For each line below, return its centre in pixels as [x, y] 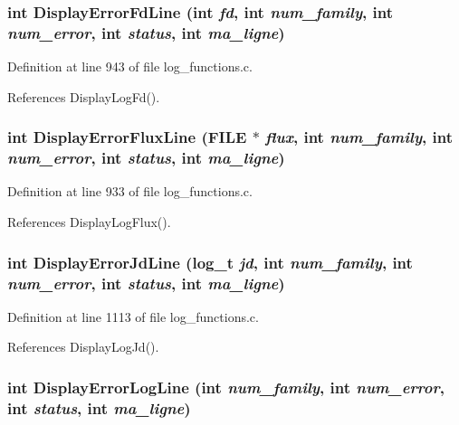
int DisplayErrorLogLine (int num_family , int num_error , [226, 387]
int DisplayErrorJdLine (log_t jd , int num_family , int [210, 262]
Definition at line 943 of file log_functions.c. [130, 66]
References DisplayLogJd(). [83, 347]
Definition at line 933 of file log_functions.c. [130, 191]
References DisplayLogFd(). [84, 96]
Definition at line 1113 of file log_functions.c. [133, 316]
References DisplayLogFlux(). [89, 222]
